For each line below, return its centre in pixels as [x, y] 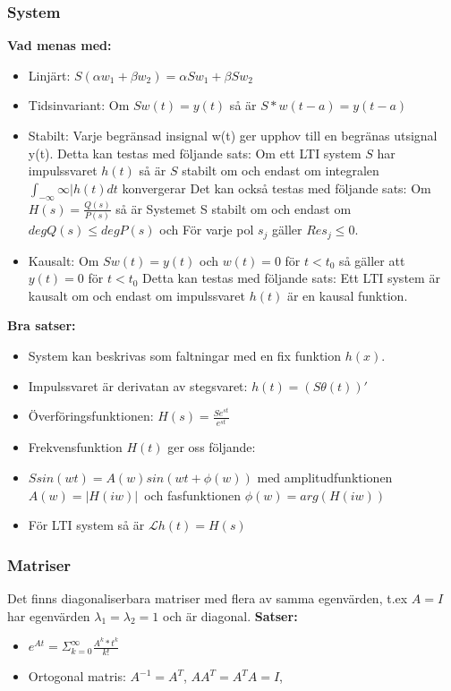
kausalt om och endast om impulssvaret [137, 295]
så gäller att [372, 260]
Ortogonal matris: [77, 676]
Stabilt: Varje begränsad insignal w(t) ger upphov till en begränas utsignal [233, 135]
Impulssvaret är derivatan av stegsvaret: [138, 385]
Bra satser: [42, 325]
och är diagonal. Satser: [230, 615]
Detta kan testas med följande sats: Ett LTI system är [291, 278]
